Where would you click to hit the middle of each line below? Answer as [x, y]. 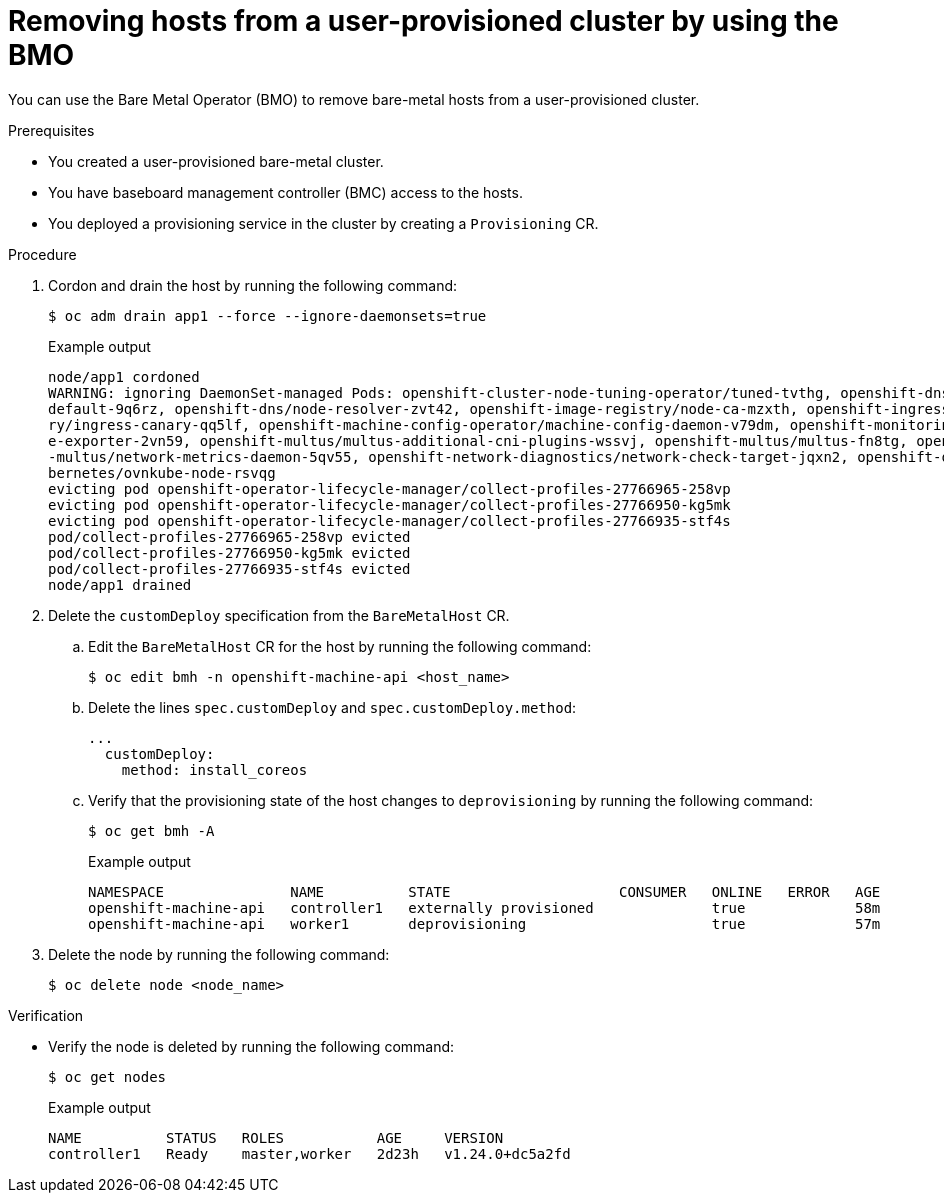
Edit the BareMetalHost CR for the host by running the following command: [340, 646]
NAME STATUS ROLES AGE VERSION [276, 1137]
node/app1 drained [120, 584]
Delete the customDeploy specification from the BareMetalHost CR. [279, 615]
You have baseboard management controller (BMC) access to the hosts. [285, 192]
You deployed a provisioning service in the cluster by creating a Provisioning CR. [323, 223]
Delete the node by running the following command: [219, 954]
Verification [46, 1015]
